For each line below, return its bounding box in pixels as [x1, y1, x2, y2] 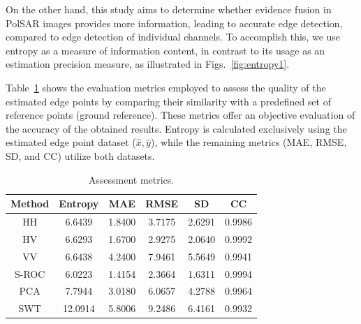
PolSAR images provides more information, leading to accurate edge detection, [6, 15, 343, 30]
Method [10, 196, 50, 211]
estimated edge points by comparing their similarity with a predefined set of [6, 94, 331, 108]
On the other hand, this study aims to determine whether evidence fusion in [6, 2, 332, 16]
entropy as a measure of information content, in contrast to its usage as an [6, 43, 325, 57]
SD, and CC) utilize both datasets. [6, 148, 155, 163]
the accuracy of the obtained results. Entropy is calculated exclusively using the [6, 121, 347, 135]
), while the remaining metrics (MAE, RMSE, [150, 135, 347, 149]
